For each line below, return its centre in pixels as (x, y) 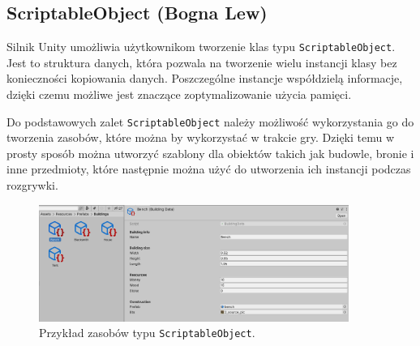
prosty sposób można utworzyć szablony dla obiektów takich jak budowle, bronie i (210, 153)
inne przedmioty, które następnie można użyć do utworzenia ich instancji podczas (209, 169)
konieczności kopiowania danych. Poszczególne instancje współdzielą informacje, (205, 78)
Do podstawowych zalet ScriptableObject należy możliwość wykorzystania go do (210, 121)
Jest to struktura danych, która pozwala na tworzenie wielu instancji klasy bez (202, 62)
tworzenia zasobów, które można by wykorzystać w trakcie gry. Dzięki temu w (201, 137)
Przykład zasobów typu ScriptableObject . (147, 333)
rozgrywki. (32, 185)
